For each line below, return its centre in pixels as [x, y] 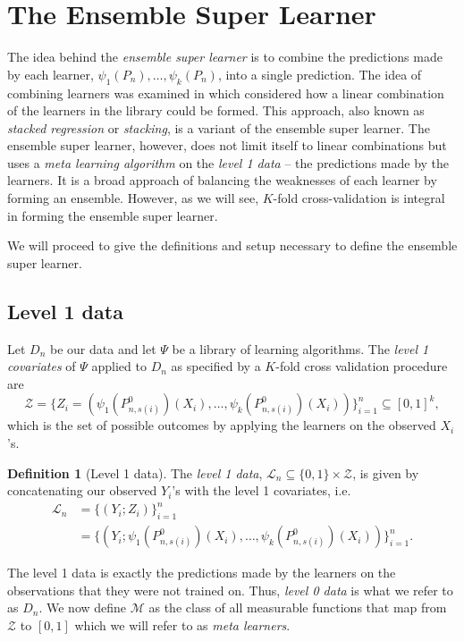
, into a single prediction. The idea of [320, 74]
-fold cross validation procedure [362, 366]
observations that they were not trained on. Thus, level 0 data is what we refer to [230, 590]
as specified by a [216, 366]
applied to [119, 366]
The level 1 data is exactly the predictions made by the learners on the [202, 573]
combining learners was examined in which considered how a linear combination [226, 93]
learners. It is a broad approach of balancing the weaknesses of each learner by [222, 180]
